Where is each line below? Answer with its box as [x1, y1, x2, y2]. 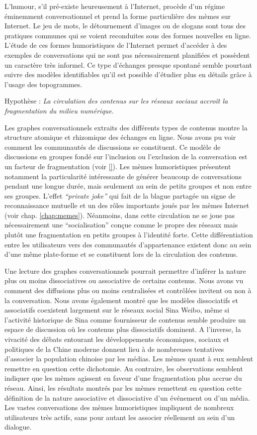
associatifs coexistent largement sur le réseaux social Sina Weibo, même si [4, 305, 230, 315]
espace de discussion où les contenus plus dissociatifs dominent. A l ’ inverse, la [4, 324, 241, 334]
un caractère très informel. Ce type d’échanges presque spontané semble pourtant [4, 59, 252, 70]
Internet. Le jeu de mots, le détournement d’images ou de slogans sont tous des [4, 20, 246, 31]
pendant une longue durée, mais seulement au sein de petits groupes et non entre [4, 181, 252, 191]
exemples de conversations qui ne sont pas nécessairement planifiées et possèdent [4, 49, 250, 60]
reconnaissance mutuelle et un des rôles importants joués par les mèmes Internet [4, 200, 250, 211]
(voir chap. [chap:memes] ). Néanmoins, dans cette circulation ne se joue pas [4, 210, 235, 220]
